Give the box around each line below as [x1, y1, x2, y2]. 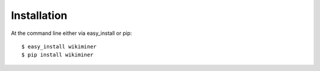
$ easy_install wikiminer [21, 43, 97, 50]
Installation [11, 9, 68, 22]
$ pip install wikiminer [21, 51, 94, 59]
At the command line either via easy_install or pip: [11, 30, 133, 37]
